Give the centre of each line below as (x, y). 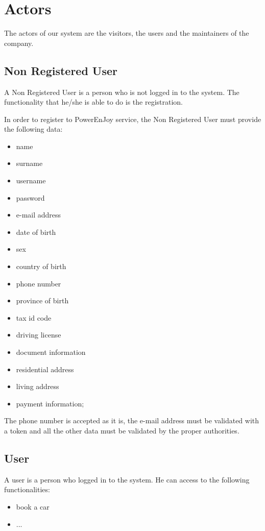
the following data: (33, 129)
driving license (39, 335)
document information (51, 352)
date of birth (36, 232)
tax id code (34, 317)
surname (29, 163)
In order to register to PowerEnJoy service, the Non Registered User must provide (133, 119)
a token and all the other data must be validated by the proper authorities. (122, 430)
